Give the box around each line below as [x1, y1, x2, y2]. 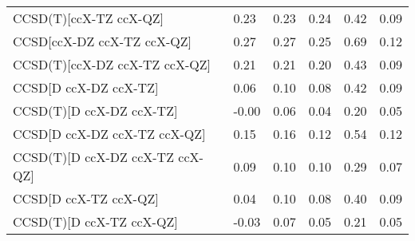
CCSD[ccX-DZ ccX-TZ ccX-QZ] [13, 32, 192, 50]
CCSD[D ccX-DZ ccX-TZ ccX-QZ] [13, 124, 206, 143]
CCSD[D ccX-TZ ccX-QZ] [13, 189, 159, 207]
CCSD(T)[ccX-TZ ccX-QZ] [13, 9, 164, 27]
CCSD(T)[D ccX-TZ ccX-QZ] [13, 212, 178, 231]
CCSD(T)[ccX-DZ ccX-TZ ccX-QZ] [13, 55, 211, 73]
